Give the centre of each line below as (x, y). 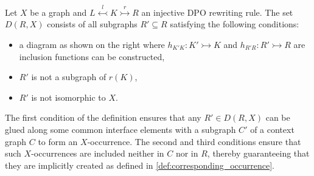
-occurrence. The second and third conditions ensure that (194, 141)
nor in (187, 153)
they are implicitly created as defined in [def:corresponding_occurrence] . (140, 165)
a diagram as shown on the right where (92, 44)
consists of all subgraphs (92, 24)
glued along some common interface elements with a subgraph (120, 129)
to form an (58, 141)
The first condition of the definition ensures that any (103, 117)
